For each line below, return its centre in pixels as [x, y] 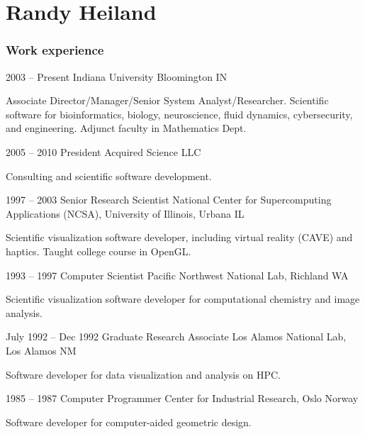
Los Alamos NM [41, 350]
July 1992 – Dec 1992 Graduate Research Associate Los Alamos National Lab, [176, 336]
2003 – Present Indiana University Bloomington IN [117, 76]
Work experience [55, 50]
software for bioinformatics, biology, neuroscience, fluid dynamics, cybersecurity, [179, 114]
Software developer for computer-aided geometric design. [129, 422]
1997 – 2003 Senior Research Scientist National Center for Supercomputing [169, 200]
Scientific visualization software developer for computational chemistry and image [183, 299]
